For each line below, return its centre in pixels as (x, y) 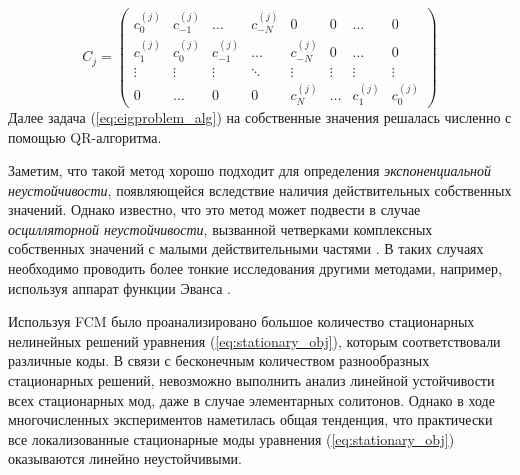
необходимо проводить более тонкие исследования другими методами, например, (255, 268)
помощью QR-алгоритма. (85, 136)
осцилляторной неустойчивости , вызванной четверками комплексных (220, 228)
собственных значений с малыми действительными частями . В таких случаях (246, 248)
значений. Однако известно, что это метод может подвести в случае (214, 209)
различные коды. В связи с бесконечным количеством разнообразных (219, 360)
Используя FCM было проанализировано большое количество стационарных (241, 321)
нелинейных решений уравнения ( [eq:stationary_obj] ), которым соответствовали (254, 340)
